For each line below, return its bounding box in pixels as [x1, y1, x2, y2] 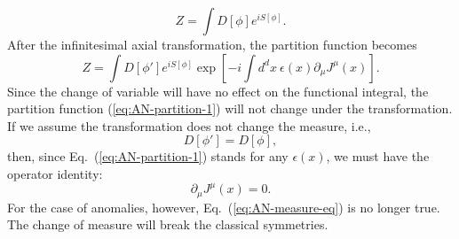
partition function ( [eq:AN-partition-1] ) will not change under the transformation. [7, 99, 453, 118]
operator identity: [7, 164, 103, 182]
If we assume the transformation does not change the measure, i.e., [7, 116, 371, 135]
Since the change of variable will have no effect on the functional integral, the [7, 81, 429, 100]
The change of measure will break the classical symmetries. [7, 215, 328, 234]
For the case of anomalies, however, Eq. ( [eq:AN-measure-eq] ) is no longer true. [7, 197, 440, 216]
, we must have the [326, 147, 430, 166]
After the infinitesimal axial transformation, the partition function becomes [7, 35, 417, 53]
